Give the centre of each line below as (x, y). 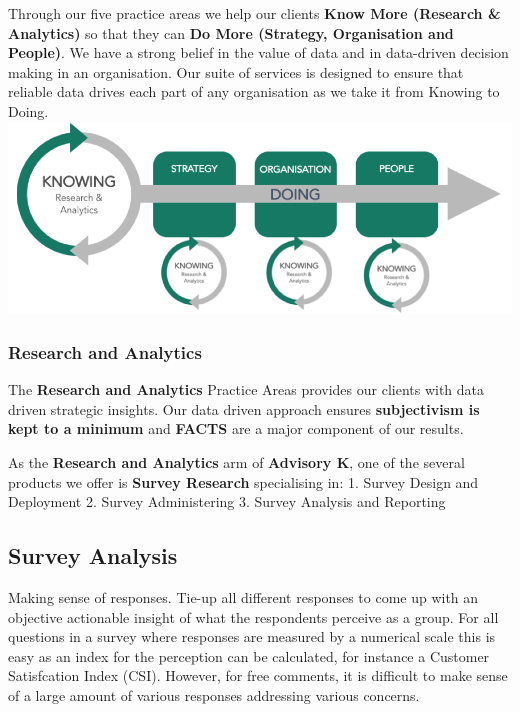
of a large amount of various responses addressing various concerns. (214, 695)
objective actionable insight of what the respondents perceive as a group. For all (253, 616)
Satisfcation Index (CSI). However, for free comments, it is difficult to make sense (258, 675)
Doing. (28, 110)
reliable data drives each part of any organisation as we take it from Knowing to (254, 91)
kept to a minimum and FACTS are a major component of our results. (236, 428)
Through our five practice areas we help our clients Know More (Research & (254, 13)
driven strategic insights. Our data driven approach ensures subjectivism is (244, 408)
